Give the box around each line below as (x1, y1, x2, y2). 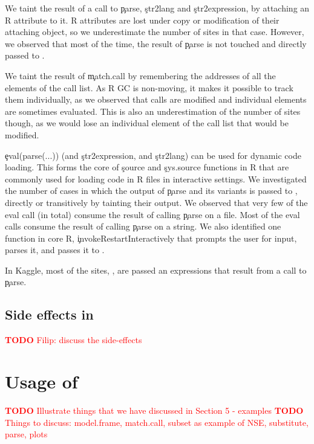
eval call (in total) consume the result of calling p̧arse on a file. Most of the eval (5, 208, 300, 220)
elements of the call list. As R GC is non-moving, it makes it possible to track (5, 81, 293, 94)
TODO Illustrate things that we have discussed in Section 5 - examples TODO (5, 404, 304, 416)
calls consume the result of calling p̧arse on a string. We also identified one (5, 220, 281, 233)
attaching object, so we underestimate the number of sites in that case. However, (5, 25, 304, 38)
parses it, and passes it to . (5, 243, 105, 256)
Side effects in (5, 305, 94, 324)
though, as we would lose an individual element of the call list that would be (5, 117, 289, 129)
